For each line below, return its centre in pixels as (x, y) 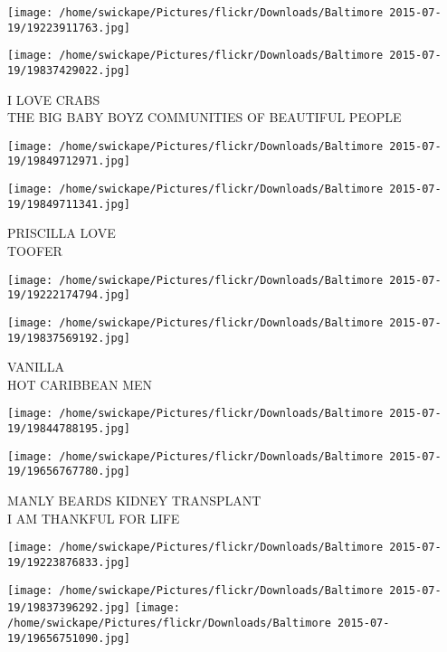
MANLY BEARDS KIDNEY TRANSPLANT (134, 501)
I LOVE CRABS (54, 99)
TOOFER (35, 251)
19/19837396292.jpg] (69, 608)
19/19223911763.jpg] (69, 28)
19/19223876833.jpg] (69, 562)
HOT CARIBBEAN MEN (80, 384)
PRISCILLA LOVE (62, 233)
